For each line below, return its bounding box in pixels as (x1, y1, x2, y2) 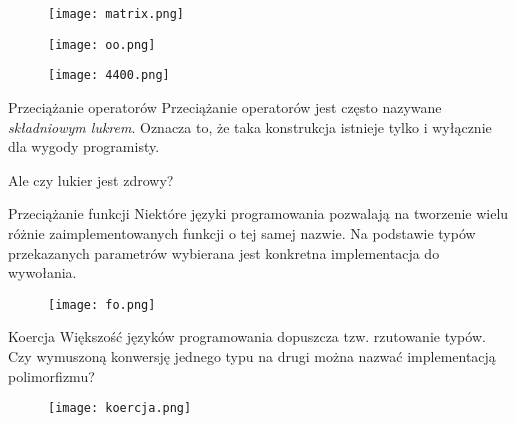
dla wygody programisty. (8, 136, 160, 157)
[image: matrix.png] (48, 7, 185, 21)
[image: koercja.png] (48, 401, 192, 416)
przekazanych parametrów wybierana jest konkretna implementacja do (8, 242, 440, 263)
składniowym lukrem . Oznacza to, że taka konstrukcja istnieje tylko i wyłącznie (8, 116, 492, 137)
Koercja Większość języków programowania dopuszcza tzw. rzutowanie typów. (8, 326, 486, 347)
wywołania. (8, 262, 77, 283)
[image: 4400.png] (48, 68, 170, 83)
